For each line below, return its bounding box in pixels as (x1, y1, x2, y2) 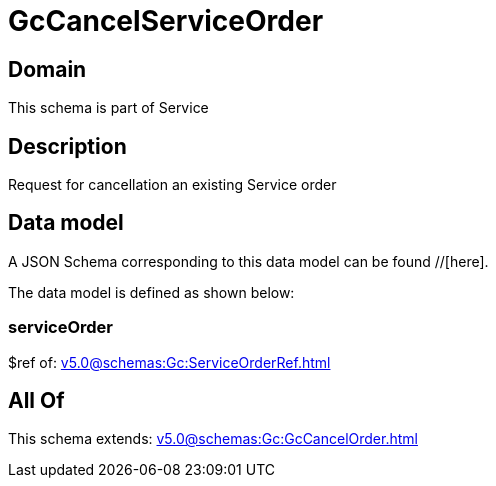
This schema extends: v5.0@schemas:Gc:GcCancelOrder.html (8, 430, 418, 448)
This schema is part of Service (8, 99, 209, 117)
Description (8, 133, 127, 159)
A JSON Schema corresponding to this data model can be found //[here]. (8, 252, 489, 270)
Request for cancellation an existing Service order (8, 176, 337, 194)
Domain (8, 56, 87, 82)
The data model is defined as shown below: (8, 283, 295, 301)
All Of (8, 388, 65, 414)
